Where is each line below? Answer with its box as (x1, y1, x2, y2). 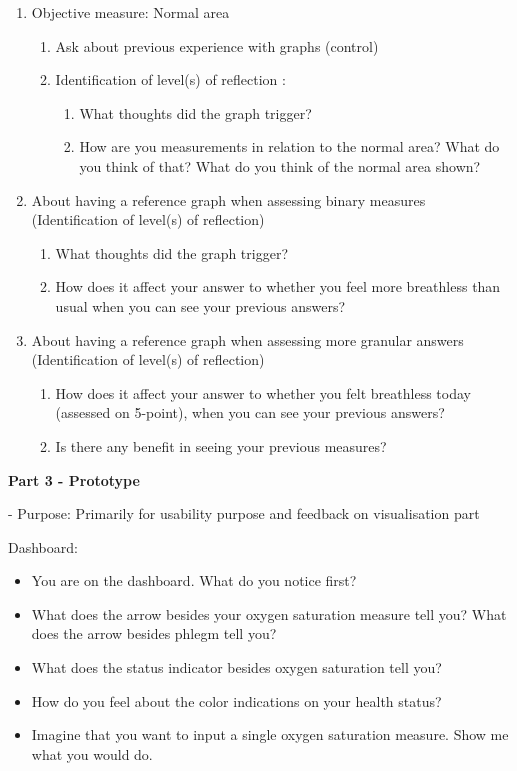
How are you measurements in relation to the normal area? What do (79, 136, 500, 157)
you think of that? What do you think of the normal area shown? (79, 155, 481, 176)
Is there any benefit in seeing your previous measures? (55, 435, 387, 456)
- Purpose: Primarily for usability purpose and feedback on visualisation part (8, 503, 480, 524)
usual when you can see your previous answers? (55, 295, 346, 316)
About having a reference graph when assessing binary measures (31, 189, 426, 210)
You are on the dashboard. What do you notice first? (31, 570, 357, 591)
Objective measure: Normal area (31, 2, 230, 22)
